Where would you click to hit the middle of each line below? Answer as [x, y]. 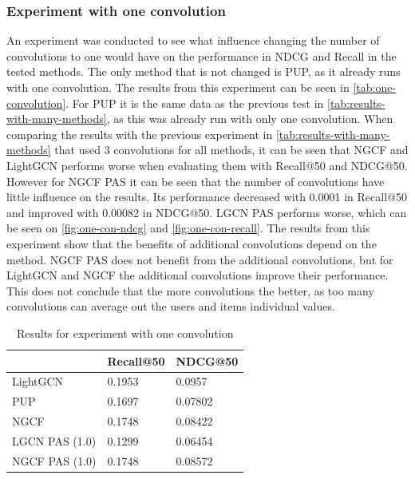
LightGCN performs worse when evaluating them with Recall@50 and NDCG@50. [207, 165]
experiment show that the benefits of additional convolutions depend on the [192, 243]
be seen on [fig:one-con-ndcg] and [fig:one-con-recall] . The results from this [188, 228]
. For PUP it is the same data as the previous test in [195, 103]
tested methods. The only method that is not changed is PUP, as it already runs [204, 71]
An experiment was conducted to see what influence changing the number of [193, 40]
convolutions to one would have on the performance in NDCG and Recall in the [202, 55]
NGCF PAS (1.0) [54, 460]
